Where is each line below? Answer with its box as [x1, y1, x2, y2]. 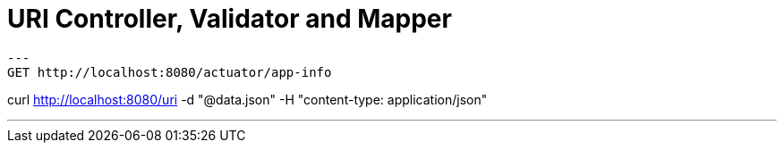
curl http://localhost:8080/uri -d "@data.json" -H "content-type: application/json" [7, 91, 488, 107]
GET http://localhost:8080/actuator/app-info [7, 64, 332, 79]
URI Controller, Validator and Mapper [7, 4, 452, 34]
